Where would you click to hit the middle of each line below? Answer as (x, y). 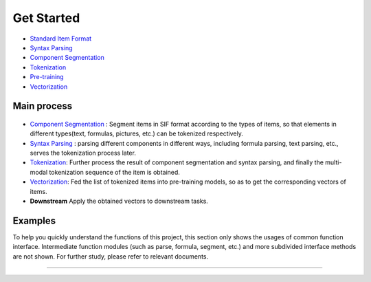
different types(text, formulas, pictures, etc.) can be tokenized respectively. (137, 133)
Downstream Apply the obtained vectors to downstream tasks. (119, 201)
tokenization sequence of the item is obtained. (114, 172)
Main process (43, 106)
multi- (334, 162)
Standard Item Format (61, 39)
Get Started (46, 18)
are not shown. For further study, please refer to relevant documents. (111, 256)
